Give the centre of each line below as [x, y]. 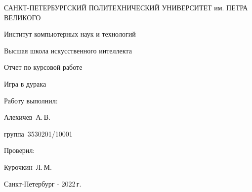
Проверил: [20, 150]
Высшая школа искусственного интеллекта [68, 50]
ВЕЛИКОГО [22, 17]
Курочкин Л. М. [28, 167]
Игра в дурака [25, 83]
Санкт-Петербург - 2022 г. [43, 183]
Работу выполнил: [31, 100]
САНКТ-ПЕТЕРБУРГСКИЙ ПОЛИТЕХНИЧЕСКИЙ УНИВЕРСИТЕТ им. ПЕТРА [126, 7]
